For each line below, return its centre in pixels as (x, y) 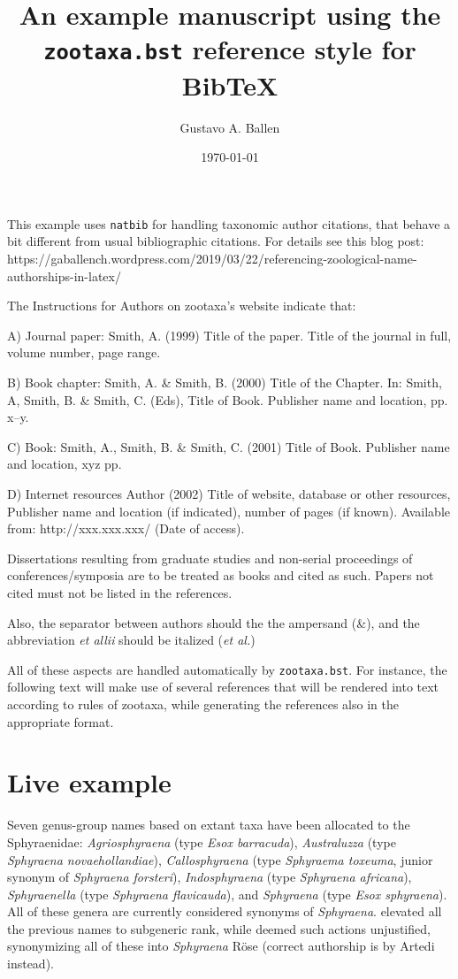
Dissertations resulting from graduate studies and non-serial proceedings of (210, 558)
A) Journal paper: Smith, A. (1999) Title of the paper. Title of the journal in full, (229, 335)
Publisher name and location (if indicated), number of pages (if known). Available (229, 511)
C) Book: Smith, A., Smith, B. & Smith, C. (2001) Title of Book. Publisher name (229, 446)
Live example (89, 782)
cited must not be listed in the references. (120, 592)
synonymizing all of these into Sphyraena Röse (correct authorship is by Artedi (221, 946)
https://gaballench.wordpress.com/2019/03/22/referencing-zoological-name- (212, 259)
